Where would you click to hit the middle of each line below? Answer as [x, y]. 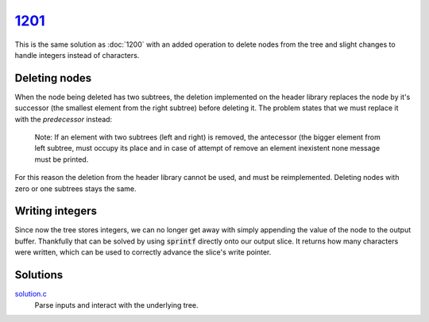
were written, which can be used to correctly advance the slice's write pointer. [143, 252]
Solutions [39, 275]
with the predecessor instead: [64, 119]
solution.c [31, 294]
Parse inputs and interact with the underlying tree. [116, 305]
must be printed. [62, 159]
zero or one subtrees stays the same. [75, 188]
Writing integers [56, 211]
